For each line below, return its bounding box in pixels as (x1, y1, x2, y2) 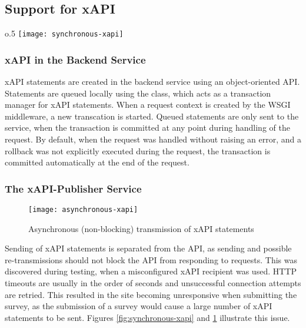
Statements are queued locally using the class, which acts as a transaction (5, 87, 271, 99)
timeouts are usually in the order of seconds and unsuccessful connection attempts (5, 277, 301, 289)
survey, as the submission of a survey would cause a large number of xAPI (5, 300, 272, 312)
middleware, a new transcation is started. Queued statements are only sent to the (5, 110, 299, 122)
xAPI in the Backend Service (5, 52, 146, 67)
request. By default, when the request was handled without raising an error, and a (5, 133, 301, 145)
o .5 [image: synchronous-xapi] (5, 27, 124, 39)
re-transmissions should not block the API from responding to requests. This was (5, 253, 297, 266)
